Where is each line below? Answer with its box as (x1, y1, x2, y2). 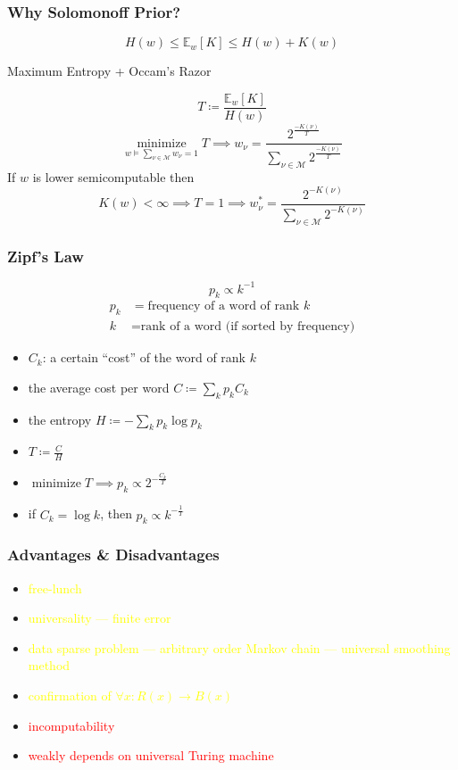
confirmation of (28, 685, 112, 704)
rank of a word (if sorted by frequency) (140, 320, 355, 334)
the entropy (28, 410, 92, 428)
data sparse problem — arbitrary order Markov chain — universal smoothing (28, 638, 451, 657)
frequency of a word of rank (147, 300, 300, 313)
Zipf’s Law (7, 244, 84, 267)
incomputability (28, 716, 115, 734)
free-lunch (28, 578, 82, 597)
